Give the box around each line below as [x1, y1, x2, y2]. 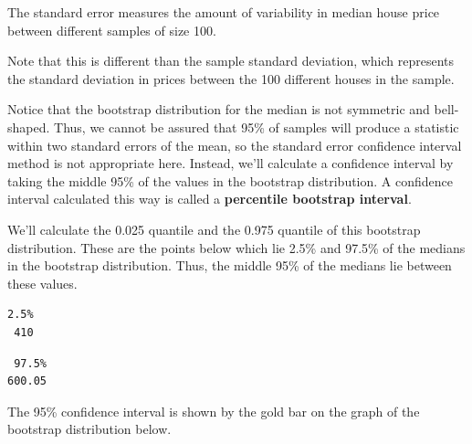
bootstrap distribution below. [7, 419, 172, 439]
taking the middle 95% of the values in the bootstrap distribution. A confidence [7, 171, 454, 190]
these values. [7, 273, 78, 292]
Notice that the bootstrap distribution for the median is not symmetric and [7, 100, 430, 119]
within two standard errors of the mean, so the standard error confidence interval [7, 135, 462, 154]
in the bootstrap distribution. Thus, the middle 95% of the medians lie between [7, 256, 452, 275]
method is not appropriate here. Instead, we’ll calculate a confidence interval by [7, 153, 454, 173]
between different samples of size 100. [7, 20, 216, 39]
